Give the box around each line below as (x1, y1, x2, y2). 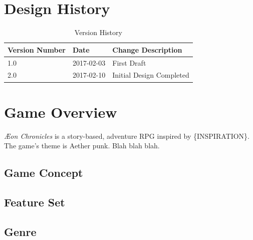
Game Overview (4, 101, 117, 122)
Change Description (112, 44, 182, 55)
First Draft (112, 57, 146, 68)
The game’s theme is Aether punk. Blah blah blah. (4, 140, 160, 151)
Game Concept (4, 165, 83, 180)
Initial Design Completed (112, 70, 189, 80)
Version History (74, 27, 122, 38)
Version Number (8, 44, 66, 55)
